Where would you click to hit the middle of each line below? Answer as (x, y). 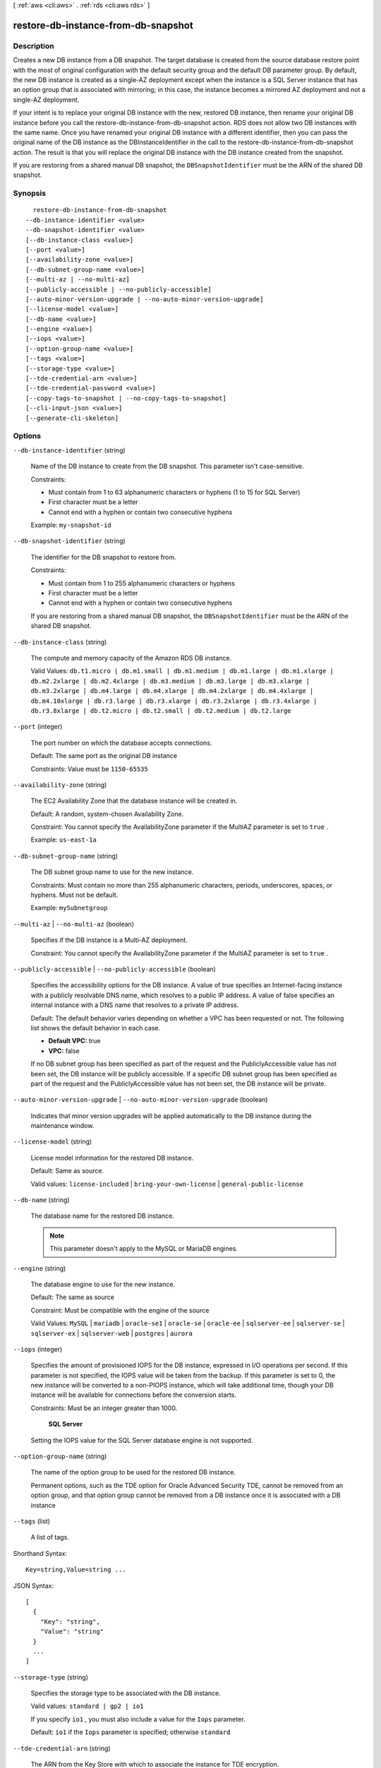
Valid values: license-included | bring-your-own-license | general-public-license (167, 1184)
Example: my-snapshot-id (71, 525)
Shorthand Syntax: (40, 1553)
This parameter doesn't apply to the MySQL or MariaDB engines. (144, 1249)
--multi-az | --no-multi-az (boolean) (73, 924)
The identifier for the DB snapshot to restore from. (103, 557)
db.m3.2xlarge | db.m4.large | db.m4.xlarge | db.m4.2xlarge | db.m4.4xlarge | (172, 691)
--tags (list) (32, 1521)
